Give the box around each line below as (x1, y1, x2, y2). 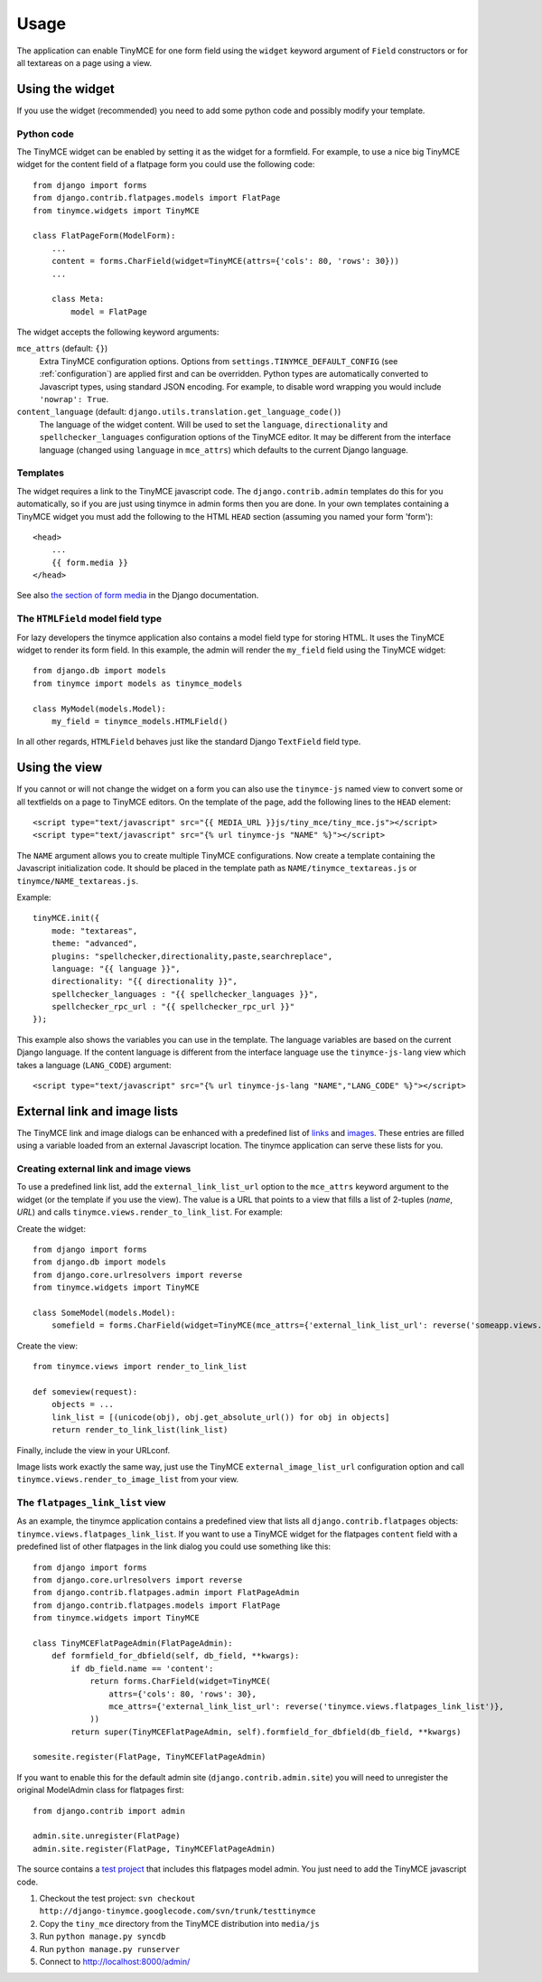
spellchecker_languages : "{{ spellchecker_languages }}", (51, 989, 319, 999)
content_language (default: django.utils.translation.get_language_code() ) (16, 407, 341, 418)
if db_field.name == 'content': (70, 1663, 214, 1674)
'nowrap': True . (39, 394, 109, 405)
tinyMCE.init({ (33, 913, 100, 924)
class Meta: (51, 294, 105, 305)
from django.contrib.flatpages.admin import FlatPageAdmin (33, 1587, 300, 1598)
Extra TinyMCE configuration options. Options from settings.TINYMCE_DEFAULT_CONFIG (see (39, 355, 398, 366)
